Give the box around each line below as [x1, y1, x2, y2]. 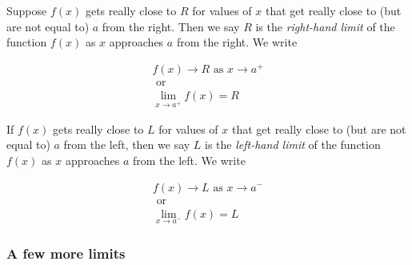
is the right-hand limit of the [255, 18, 395, 34]
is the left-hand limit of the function [205, 136, 381, 153]
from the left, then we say [63, 136, 190, 153]
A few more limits [6, 243, 126, 263]
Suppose [6, 2, 47, 18]
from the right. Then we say [102, 18, 240, 34]
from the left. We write [133, 151, 246, 168]
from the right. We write [176, 34, 298, 50]
